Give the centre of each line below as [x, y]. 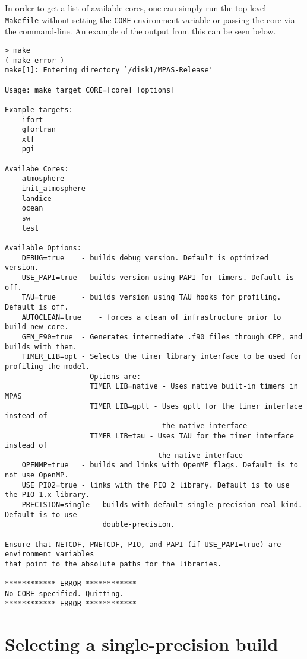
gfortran [39, 130]
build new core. [37, 327]
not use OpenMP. [37, 475]
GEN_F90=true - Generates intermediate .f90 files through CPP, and [162, 337]
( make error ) [35, 60]
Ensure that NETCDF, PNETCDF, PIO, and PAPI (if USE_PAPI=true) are [143, 544]
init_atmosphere [54, 189]
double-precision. [139, 525]
